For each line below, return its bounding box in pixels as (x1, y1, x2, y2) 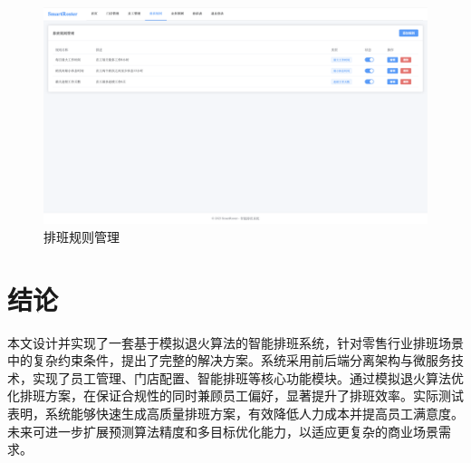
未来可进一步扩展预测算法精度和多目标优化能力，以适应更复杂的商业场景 (7, 421, 438, 440)
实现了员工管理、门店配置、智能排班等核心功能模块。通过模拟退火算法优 (32, 368, 464, 387)
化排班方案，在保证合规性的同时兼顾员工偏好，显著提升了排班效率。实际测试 (7, 386, 464, 405)
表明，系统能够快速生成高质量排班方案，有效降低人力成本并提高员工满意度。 (7, 404, 464, 423)
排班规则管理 (43, 227, 120, 246)
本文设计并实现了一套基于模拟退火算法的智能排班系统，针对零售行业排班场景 (7, 333, 464, 352)
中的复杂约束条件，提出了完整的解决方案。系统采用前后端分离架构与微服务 (7, 351, 451, 370)
